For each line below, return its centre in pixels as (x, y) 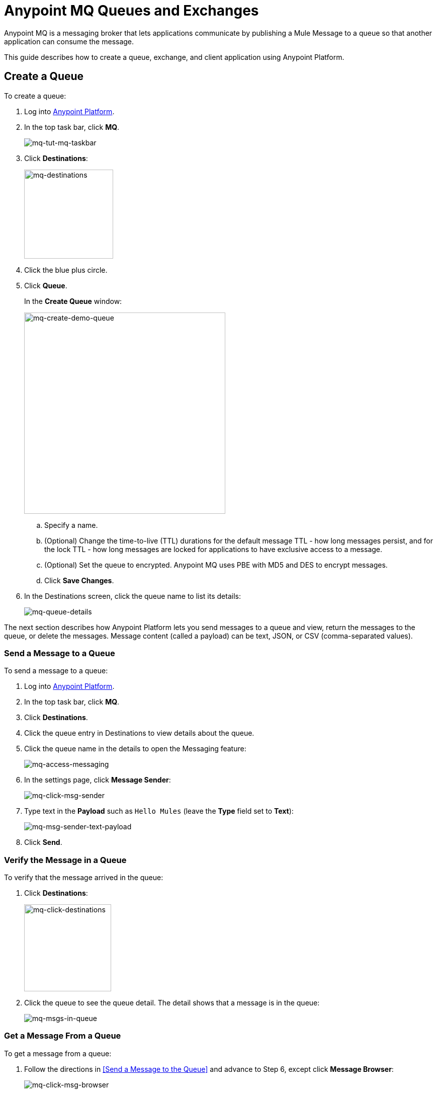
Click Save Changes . (79, 580)
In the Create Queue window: (73, 301)
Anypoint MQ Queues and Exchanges (132, 11)
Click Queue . (46, 285)
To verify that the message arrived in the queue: (84, 878)
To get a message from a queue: (58, 1053)
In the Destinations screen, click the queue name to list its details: (133, 596)
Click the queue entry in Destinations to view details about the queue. (139, 733)
